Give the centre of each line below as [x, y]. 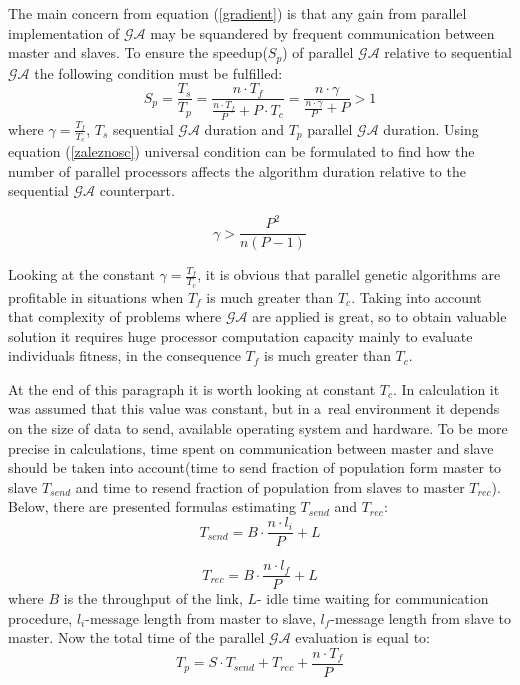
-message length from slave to [420, 617]
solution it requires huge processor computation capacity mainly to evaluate [240, 335]
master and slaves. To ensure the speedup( [138, 52]
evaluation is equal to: [362, 637]
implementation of [64, 32]
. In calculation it [446, 388]
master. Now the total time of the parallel [136, 637]
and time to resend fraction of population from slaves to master [270, 486]
